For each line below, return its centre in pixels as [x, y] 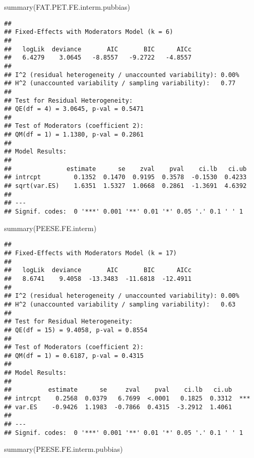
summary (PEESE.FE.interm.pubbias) [64, 449]
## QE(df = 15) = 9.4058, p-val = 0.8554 [76, 330]
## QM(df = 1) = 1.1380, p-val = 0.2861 [74, 135]
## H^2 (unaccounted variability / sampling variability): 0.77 [120, 83]
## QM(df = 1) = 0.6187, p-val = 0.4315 [74, 356]
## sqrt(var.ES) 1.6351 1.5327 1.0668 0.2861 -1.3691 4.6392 [125, 186]
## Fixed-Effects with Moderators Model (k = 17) [91, 253]
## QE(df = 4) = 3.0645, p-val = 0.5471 [74, 109]
